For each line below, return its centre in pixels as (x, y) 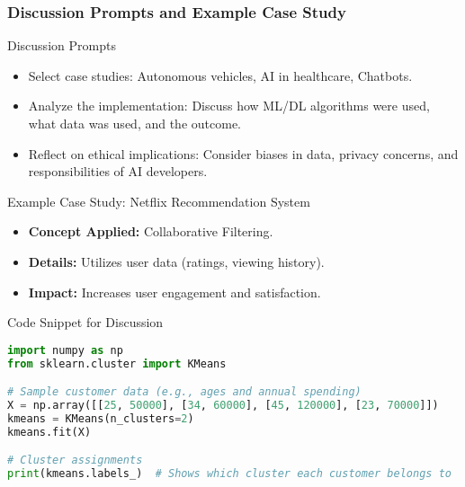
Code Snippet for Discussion (85, 322)
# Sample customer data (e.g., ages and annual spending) (184, 392)
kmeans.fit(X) (49, 432)
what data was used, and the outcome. (134, 123)
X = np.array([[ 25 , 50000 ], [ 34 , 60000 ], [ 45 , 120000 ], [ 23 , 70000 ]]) (223, 406)
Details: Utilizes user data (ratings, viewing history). (176, 261)
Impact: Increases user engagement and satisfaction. (174, 292)
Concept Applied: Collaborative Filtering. (151, 231)
